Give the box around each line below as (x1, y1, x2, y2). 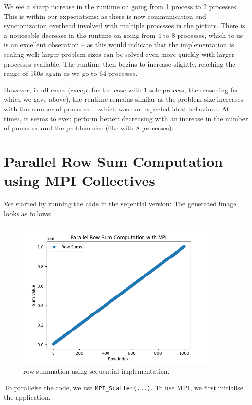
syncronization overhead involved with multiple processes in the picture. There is (4, 20, 245, 31)
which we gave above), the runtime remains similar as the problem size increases (4, 94, 244, 104)
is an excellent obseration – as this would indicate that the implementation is (4, 39, 234, 50)
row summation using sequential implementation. (23, 366, 170, 376)
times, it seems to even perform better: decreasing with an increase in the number (4, 113, 248, 123)
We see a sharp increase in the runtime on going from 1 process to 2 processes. (4, 1, 238, 11)
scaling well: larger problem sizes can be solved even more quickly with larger (4, 49, 234, 59)
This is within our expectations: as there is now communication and (4, 11, 206, 21)
